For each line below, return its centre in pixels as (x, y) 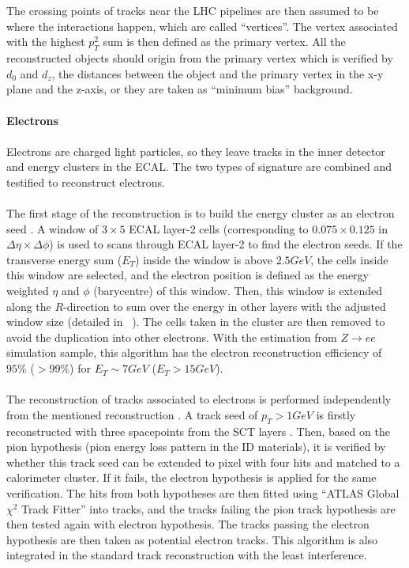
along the (29, 306)
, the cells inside (349, 259)
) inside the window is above (204, 259)
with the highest (46, 42)
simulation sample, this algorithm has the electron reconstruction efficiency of (194, 352)
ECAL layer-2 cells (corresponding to (219, 228)
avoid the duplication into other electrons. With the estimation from (172, 337)
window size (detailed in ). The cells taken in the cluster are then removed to (196, 322)
